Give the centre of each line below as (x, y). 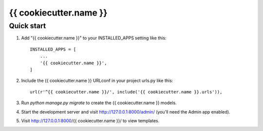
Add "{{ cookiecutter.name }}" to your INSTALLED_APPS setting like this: (94, 38)
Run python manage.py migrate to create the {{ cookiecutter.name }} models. (99, 103)
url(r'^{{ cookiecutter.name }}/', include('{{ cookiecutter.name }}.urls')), (126, 92)
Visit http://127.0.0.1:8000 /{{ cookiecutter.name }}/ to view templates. (90, 121)
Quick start (28, 26)
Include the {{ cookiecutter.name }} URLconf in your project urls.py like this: (97, 81)
